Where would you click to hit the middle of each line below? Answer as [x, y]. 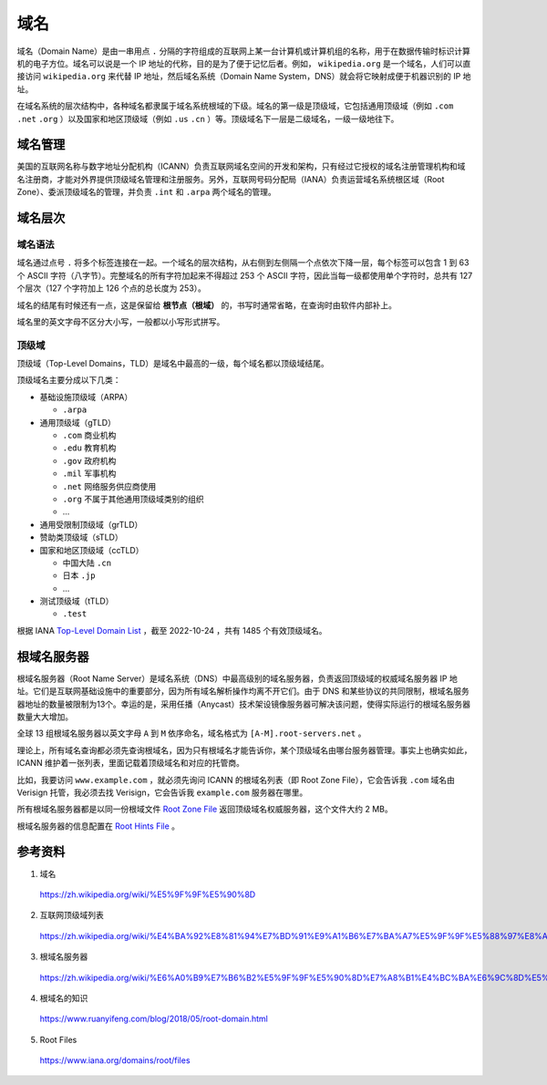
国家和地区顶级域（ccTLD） [92, 550]
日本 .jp [79, 575]
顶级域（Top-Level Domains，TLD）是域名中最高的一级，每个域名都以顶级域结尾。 [173, 364]
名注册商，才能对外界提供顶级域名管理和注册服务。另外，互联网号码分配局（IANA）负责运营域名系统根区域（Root [231, 179]
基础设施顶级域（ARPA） [86, 397]
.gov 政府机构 [89, 460]
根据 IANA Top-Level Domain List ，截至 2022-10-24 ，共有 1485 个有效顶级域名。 [172, 630]
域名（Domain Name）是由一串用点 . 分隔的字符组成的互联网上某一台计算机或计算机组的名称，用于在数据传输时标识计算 [244, 51]
